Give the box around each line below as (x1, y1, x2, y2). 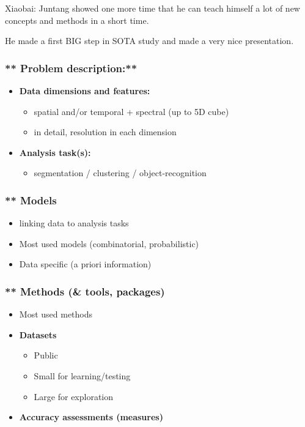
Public (34, 349, 58, 362)
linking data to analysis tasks (19, 217, 129, 229)
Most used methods (19, 308, 93, 321)
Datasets (19, 328, 57, 341)
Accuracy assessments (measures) (19, 410, 163, 423)
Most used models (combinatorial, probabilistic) (19, 237, 199, 250)
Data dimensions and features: (19, 84, 150, 97)
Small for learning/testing (34, 369, 131, 382)
